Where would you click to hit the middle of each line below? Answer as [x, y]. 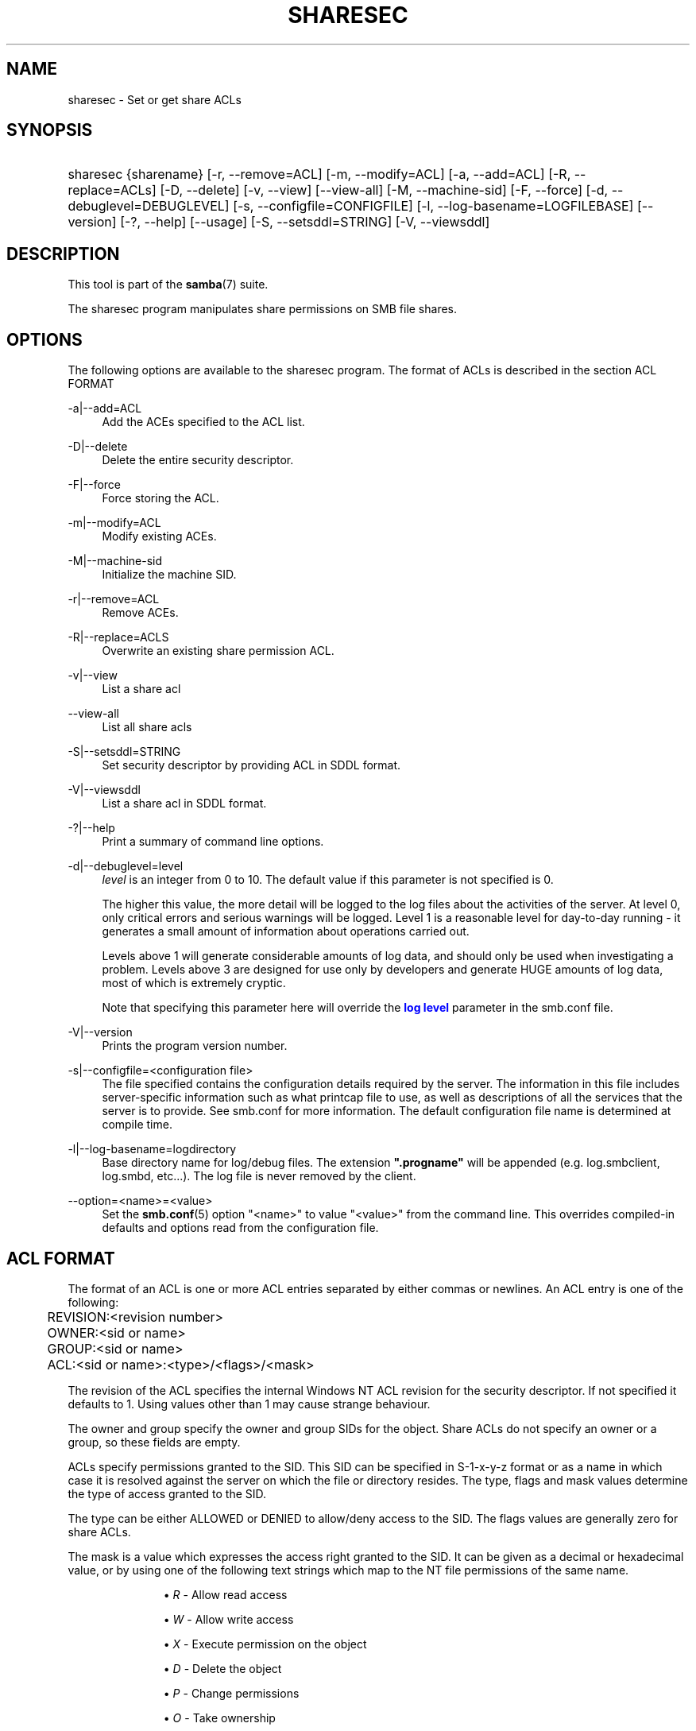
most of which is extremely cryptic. [194, 983]
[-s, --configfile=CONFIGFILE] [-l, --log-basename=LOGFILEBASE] [433, 206]
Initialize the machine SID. [169, 575]
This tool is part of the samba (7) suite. [168, 285]
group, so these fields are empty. [154, 1442]
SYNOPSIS [50, 130]
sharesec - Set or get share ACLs [155, 99]
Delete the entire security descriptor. [198, 460]
